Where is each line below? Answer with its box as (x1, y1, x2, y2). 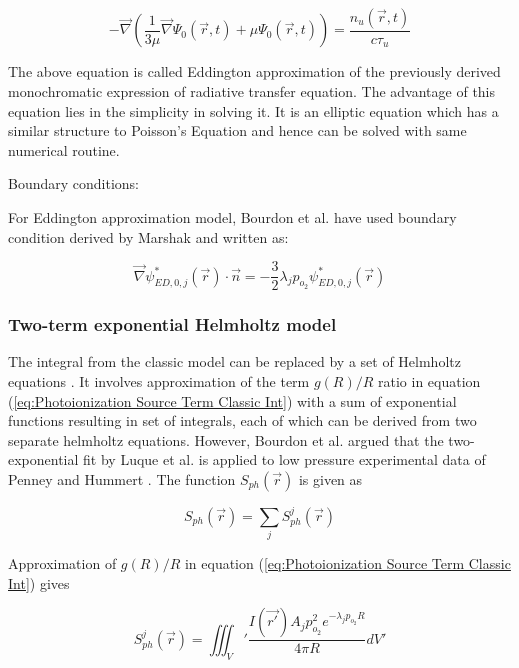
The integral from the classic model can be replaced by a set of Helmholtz (8, 351, 461, 372)
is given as (298, 469, 363, 490)
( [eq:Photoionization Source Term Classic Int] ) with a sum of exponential (8, 390, 457, 411)
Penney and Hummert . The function (8, 469, 236, 490)
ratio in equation (378, 371, 481, 392)
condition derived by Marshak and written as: (8, 226, 289, 247)
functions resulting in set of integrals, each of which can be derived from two (8, 410, 477, 431)
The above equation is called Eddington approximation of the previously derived (8, 61, 501, 82)
